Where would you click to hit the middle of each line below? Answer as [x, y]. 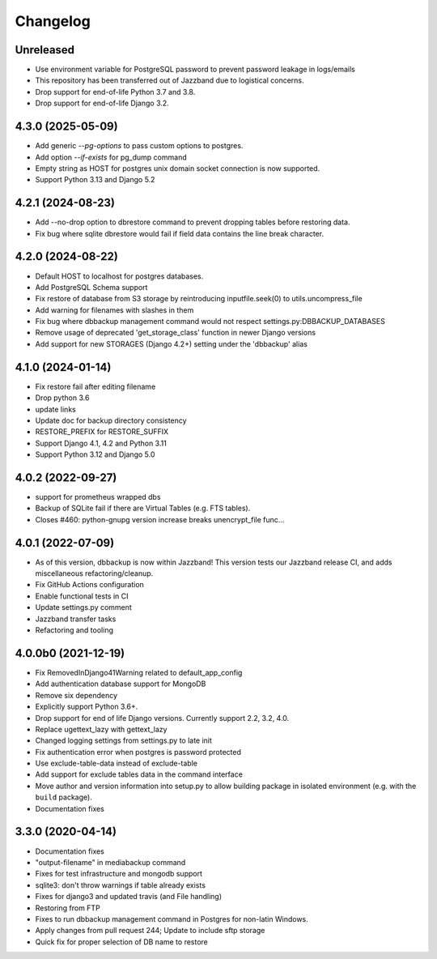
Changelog [53, 21]
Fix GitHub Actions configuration [90, 585]
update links [55, 409]
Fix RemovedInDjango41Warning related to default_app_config [139, 672]
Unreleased [45, 50]
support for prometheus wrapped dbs [98, 497]
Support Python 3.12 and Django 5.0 [95, 454]
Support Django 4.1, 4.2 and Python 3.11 [101, 443]
